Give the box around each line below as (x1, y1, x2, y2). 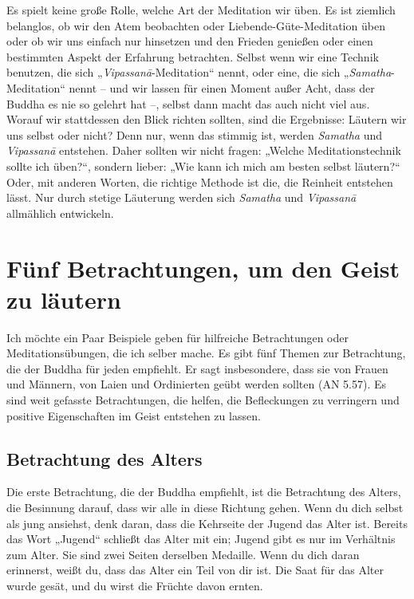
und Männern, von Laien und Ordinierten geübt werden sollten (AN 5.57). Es (6, 376, 386, 392)
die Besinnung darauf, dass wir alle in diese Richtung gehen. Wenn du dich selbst (6, 499, 404, 515)
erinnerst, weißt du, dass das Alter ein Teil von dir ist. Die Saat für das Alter (6, 562, 384, 578)
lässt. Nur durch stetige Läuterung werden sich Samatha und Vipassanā (6, 189, 357, 206)
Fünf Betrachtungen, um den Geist (6, 251, 400, 284)
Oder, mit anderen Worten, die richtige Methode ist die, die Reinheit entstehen (6, 173, 393, 190)
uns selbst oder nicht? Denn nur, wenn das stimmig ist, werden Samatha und (6, 126, 383, 143)
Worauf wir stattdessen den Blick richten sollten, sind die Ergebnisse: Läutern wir (6, 111, 407, 128)
